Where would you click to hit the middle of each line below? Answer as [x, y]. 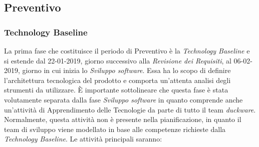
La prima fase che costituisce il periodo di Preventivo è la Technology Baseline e [127, 50]
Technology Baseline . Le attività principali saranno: [83, 139]
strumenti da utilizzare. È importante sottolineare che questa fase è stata [116, 90]
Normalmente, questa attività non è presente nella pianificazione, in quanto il [123, 119]
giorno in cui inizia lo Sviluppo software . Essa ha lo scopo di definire [126, 70]
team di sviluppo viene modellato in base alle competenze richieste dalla [115, 129]
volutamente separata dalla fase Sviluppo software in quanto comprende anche [123, 99]
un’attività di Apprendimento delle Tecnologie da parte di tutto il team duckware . [130, 109]
